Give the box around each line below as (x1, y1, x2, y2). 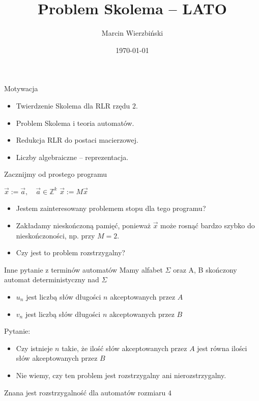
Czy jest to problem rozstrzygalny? (16, 247, 125, 258)
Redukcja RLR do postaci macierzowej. (16, 135, 138, 145)
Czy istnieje (16, 342, 53, 353)
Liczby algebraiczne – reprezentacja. (16, 151, 129, 162)
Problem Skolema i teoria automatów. (16, 117, 134, 128)
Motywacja (4, 83, 38, 94)
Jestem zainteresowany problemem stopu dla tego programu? (16, 203, 206, 213)
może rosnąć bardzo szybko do (160, 220, 255, 231)
